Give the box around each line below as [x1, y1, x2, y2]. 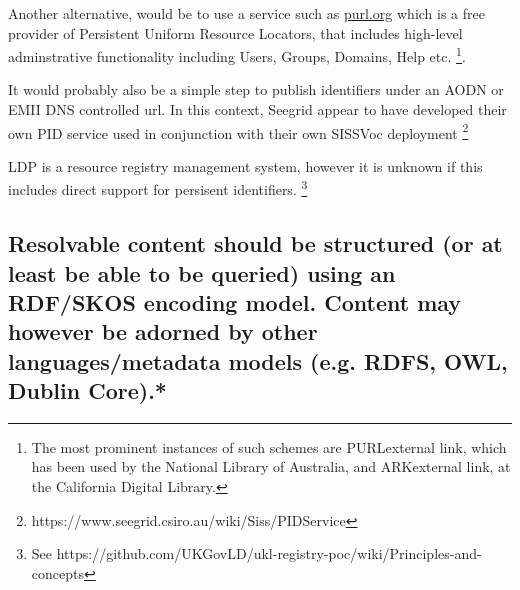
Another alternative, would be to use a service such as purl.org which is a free [8, 3, 485, 23]
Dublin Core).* [8, 375, 167, 406]
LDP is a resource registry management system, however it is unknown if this [8, 155, 483, 176]
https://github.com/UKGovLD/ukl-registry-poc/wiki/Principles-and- [56, 543, 482, 564]
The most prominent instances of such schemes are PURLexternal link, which [31, 436, 507, 457]
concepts [31, 562, 84, 583]
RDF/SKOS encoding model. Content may [8, 286, 462, 317]
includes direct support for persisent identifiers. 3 [8, 176, 308, 200]
